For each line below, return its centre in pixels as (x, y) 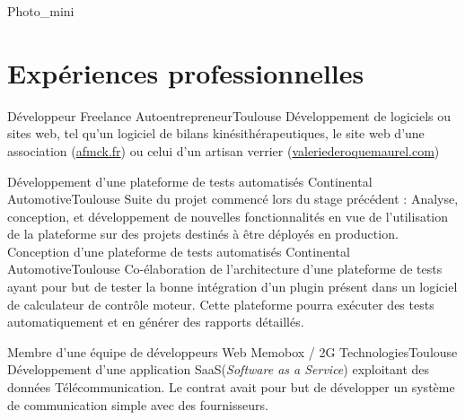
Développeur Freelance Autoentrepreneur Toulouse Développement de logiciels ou (229, 115)
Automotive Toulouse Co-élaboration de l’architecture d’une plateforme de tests (225, 269)
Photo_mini (41, 11)
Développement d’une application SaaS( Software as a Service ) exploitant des (219, 369)
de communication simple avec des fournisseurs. (138, 404)
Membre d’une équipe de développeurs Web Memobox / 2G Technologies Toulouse (232, 351)
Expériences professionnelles (186, 72)
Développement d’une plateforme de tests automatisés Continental (190, 181)
